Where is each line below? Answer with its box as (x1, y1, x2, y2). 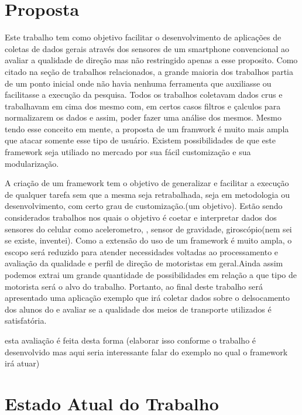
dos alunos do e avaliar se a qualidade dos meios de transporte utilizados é (5, 303, 272, 315)
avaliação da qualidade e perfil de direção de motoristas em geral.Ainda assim (5, 257, 283, 269)
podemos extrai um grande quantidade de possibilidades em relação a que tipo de (5, 269, 297, 280)
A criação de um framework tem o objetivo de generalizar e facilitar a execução (5, 177, 289, 189)
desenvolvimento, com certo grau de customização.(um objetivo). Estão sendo (5, 200, 283, 212)
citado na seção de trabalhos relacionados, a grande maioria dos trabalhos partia (5, 65, 293, 77)
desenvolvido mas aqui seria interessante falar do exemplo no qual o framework (5, 345, 288, 358)
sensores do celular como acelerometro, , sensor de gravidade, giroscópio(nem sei (5, 222, 292, 235)
